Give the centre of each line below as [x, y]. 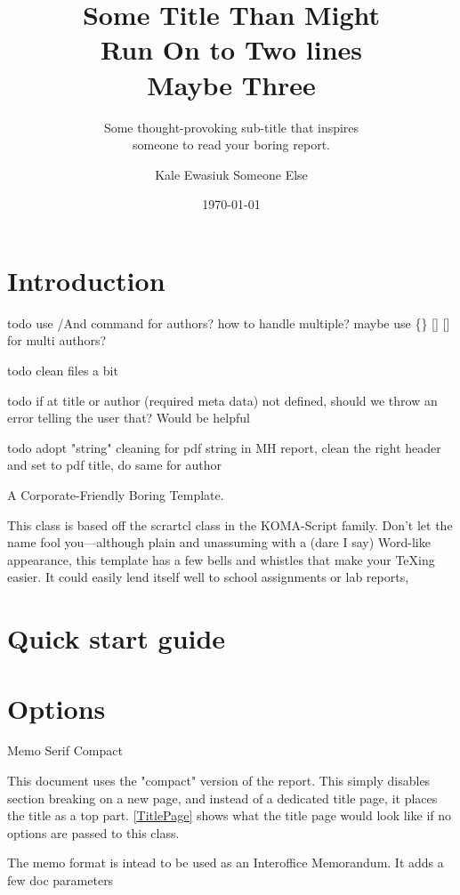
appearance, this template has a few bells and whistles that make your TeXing [221, 559]
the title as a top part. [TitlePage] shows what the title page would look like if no [230, 815]
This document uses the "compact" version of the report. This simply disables [219, 781]
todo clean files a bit [63, 370]
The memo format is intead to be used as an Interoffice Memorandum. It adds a [226, 863]
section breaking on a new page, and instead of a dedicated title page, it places [222, 798]
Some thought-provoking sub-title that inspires [231, 127]
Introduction [86, 280]
